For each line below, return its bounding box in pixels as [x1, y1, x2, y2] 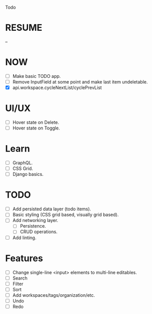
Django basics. [12, 171, 44, 177]
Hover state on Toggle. [12, 125, 60, 131]
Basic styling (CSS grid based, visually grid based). [12, 212, 119, 218]
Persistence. [20, 223, 46, 229]
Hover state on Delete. [12, 119, 59, 125]
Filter [12, 281, 24, 287]
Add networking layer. [12, 217, 58, 223]
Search [12, 275, 28, 281]
